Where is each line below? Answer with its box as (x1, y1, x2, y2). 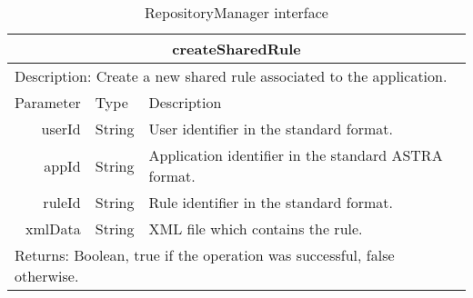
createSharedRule (172, 38, 301, 59)
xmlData (25, 218, 81, 239)
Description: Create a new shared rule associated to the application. (15, 65, 448, 86)
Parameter (15, 92, 81, 113)
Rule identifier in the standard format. (148, 192, 393, 213)
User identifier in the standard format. (148, 118, 393, 139)
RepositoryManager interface (145, 2, 328, 23)
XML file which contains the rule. (148, 218, 363, 239)
